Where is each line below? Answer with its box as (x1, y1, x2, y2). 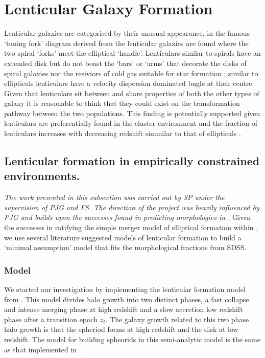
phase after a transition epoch (4, 314, 98, 324)
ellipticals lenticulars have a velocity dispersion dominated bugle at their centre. (4, 78, 254, 88)
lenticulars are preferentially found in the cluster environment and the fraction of (4, 118, 257, 128)
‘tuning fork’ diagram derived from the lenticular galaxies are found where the (4, 37, 249, 48)
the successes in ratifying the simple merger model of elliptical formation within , (4, 222, 258, 233)
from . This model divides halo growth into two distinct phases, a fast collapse (4, 294, 249, 304)
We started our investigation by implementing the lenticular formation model (4, 284, 246, 295)
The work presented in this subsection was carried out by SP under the (4, 192, 225, 203)
